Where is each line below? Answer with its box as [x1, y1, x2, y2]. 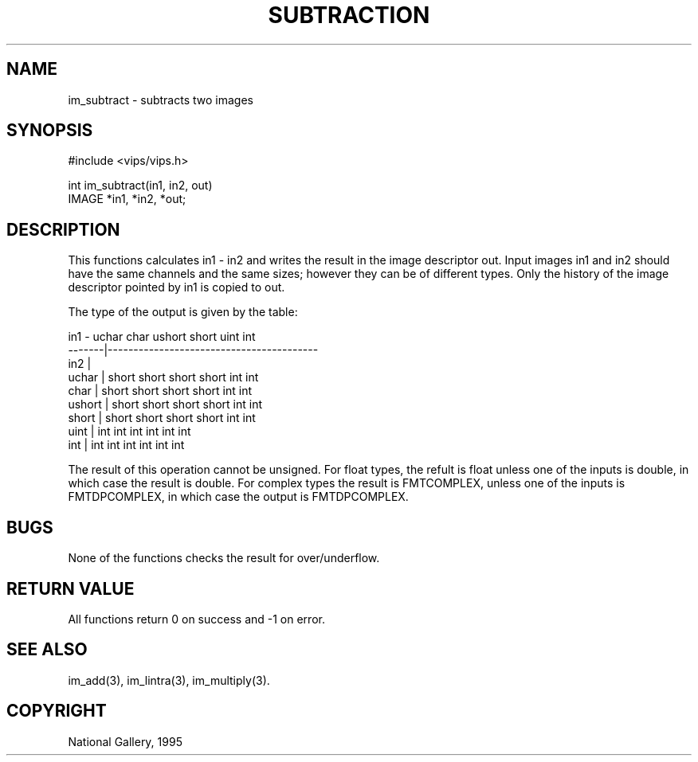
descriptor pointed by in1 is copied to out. [68, 280, 285, 295]
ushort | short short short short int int [68, 397, 263, 412]
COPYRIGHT [6, 701, 107, 721]
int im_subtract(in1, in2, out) [68, 178, 213, 193]
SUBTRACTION [268, 2, 430, 29]
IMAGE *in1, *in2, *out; [68, 192, 186, 206]
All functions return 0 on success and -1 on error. [68, 612, 325, 626]
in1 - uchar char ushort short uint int [68, 330, 256, 344]
